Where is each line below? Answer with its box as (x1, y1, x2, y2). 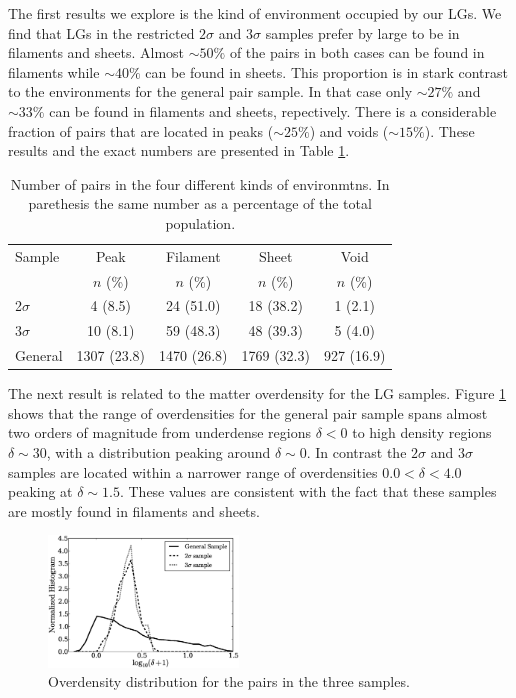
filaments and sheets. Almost (8, 42, 185, 63)
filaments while (8, 61, 100, 82)
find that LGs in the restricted (8, 22, 195, 43)
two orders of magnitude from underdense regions (8, 422, 311, 443)
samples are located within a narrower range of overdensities (8, 461, 378, 482)
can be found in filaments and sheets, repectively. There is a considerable (49, 100, 497, 121)
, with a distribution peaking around (46, 442, 271, 463)
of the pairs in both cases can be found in (229, 42, 485, 63)
